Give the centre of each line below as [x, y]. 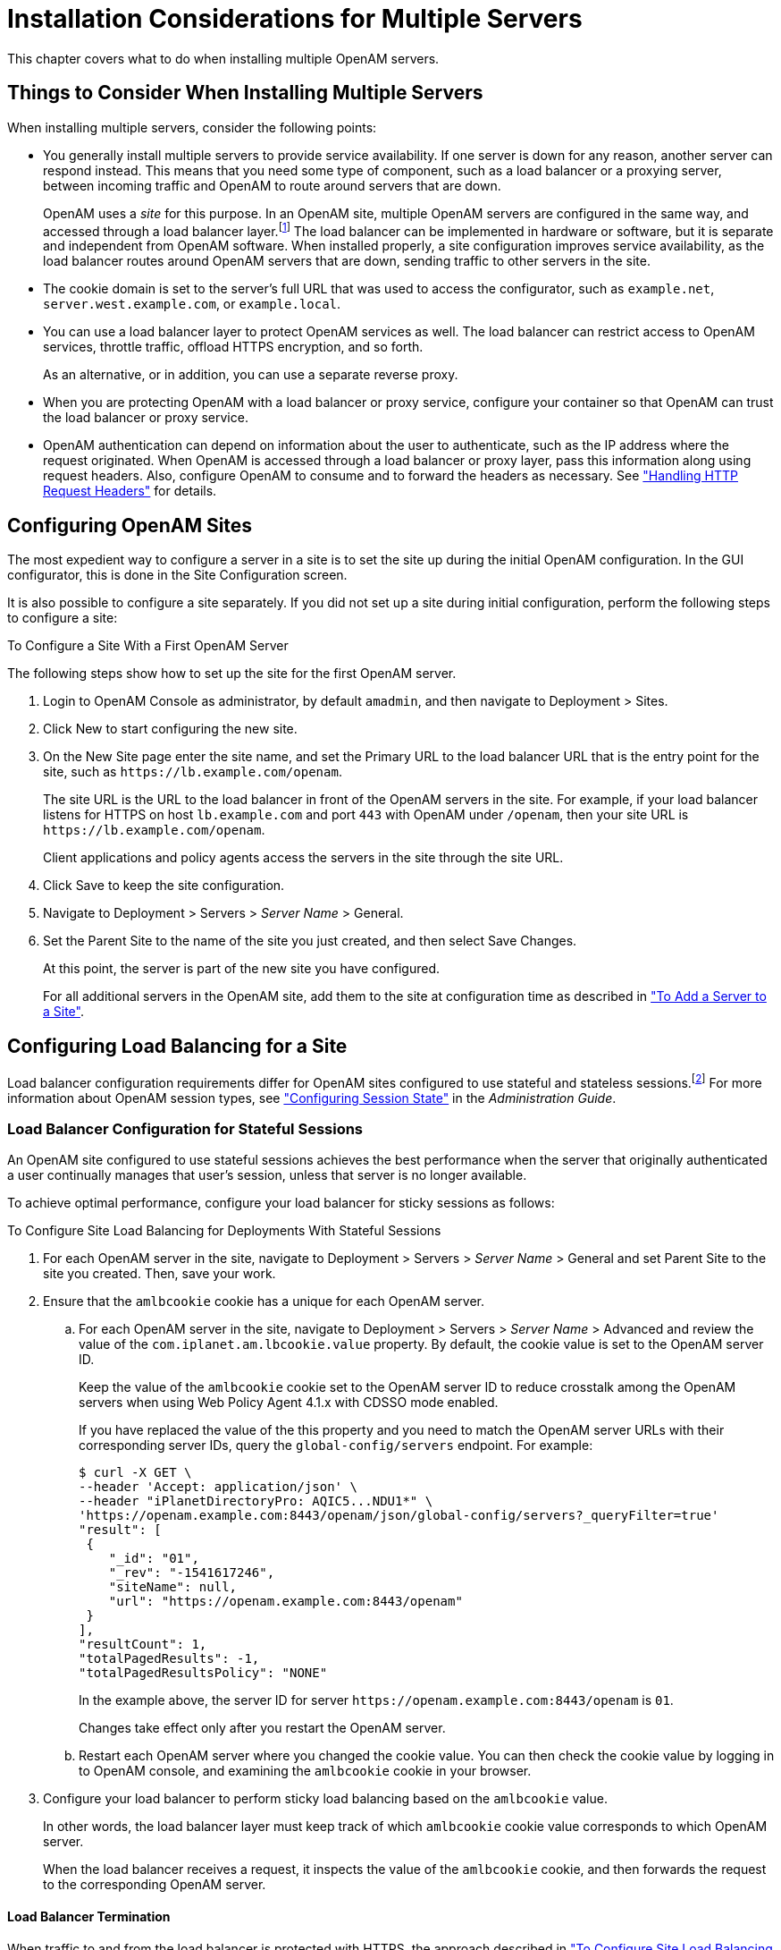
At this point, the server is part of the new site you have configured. [242, 969]
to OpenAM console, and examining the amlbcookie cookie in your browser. [305, 1771]
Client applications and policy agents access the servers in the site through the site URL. [303, 858]
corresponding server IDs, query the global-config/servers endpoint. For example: [336, 1446]
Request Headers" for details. [130, 491]
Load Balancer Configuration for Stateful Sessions [185, 1128]
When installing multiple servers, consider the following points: [192, 127]
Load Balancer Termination [89, 1916]
